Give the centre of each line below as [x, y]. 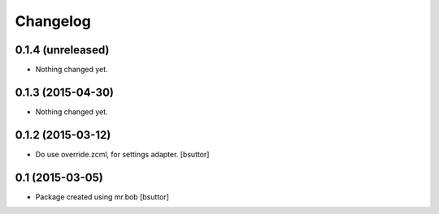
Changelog [53, 21]
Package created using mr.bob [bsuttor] [102, 197]
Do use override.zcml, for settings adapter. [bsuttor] [122, 154]
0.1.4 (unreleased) [62, 50]
